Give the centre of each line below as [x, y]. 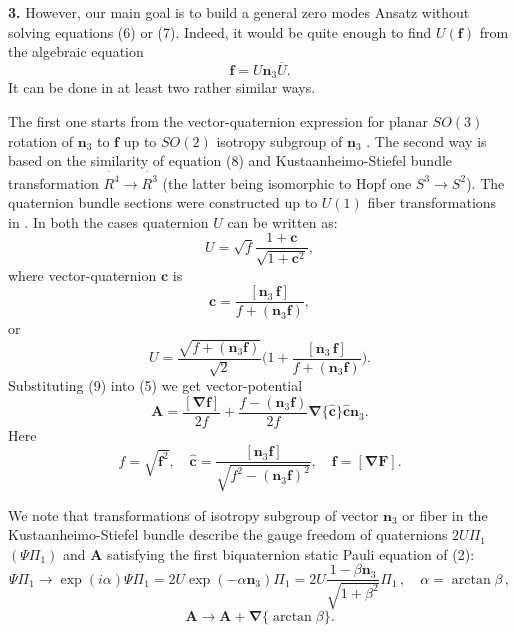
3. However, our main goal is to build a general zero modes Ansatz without [239, 12]
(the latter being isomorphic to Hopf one [287, 182]
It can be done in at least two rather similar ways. [162, 87]
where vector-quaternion [82, 274]
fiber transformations [432, 202]
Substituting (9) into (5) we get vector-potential [155, 385]
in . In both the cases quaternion [108, 221]
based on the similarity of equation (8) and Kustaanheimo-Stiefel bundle [230, 160]
